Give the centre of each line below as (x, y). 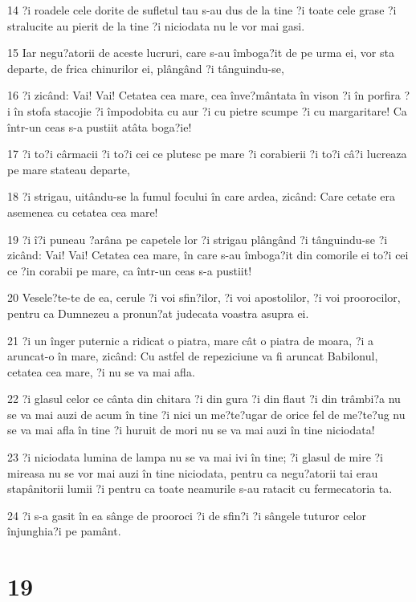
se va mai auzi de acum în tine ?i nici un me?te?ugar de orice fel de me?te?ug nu (206, 414)
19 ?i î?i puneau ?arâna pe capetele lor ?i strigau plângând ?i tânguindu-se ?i (198, 239)
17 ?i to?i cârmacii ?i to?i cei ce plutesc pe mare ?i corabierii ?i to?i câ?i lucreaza (207, 154)
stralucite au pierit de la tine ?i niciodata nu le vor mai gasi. (156, 25)
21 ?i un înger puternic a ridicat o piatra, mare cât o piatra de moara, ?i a (191, 340)
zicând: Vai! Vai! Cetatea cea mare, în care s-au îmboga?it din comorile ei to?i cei (208, 255)
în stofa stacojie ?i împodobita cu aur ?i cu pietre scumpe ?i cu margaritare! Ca (210, 110)
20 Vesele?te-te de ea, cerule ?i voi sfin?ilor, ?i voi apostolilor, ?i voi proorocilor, (204, 297)
